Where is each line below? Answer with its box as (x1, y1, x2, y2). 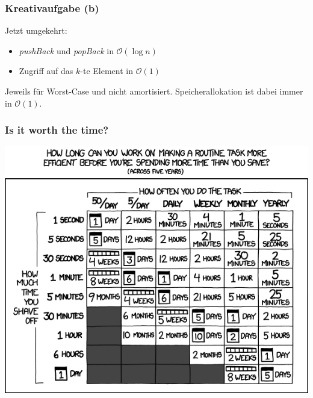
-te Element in (80, 64, 134, 77)
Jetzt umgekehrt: (5, 24, 67, 37)
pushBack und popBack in (19, 44, 114, 57)
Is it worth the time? (5, 122, 109, 137)
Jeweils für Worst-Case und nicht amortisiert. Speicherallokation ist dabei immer (5, 85, 303, 97)
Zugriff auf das (19, 64, 73, 77)
